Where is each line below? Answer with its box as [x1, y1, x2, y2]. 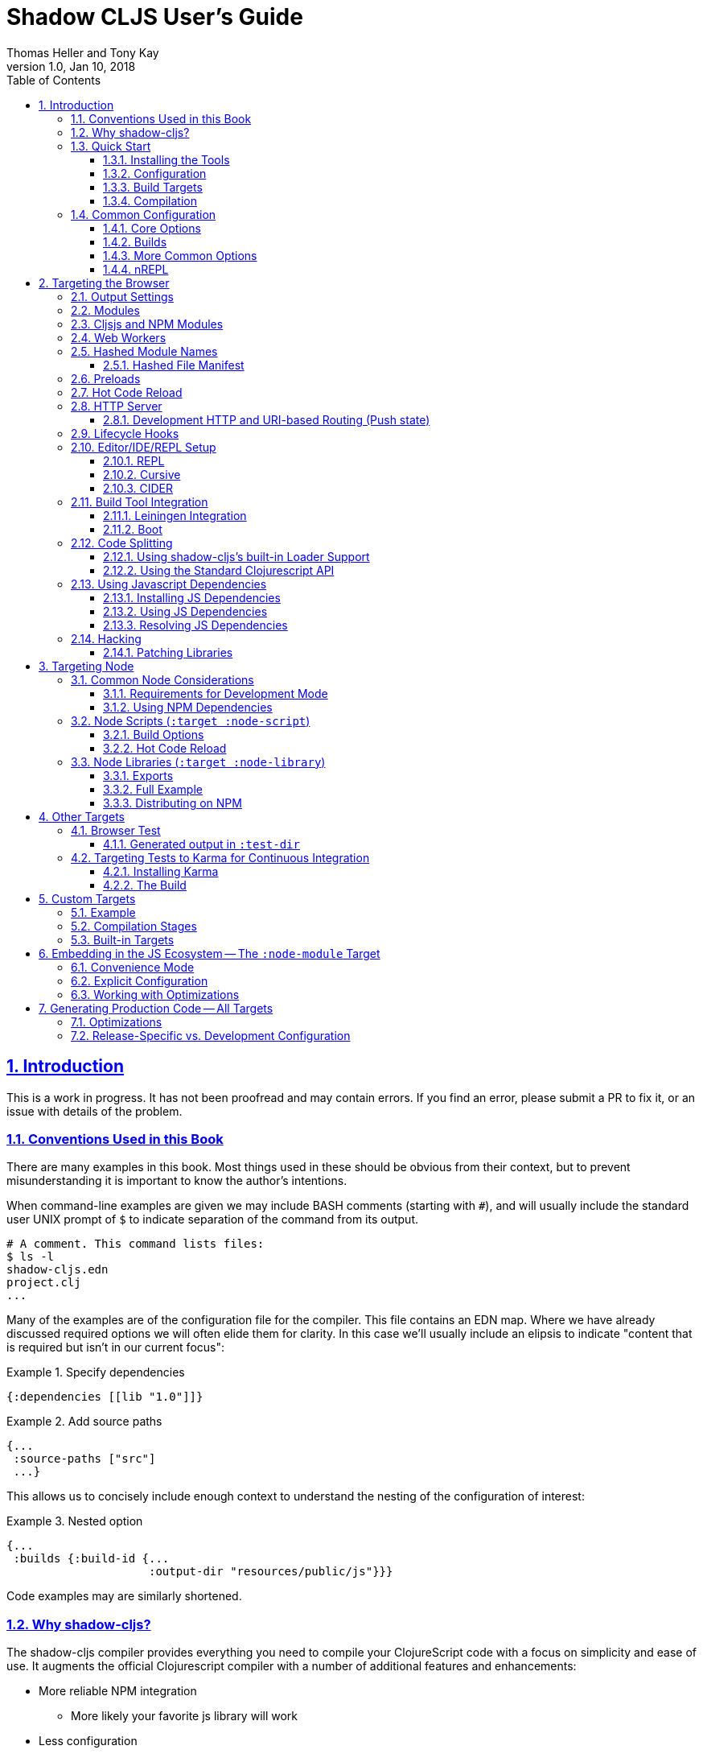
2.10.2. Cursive [103, 467, 181, 481]
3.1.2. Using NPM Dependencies [103, 700, 273, 714]
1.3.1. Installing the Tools [103, 152, 230, 167]
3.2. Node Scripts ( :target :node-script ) [71, 713, 310, 728]
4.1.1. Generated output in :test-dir [103, 836, 300, 851]
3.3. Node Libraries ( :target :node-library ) [71, 754, 326, 769]
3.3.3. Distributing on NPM [103, 795, 242, 810]
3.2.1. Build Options [103, 727, 204, 741]
